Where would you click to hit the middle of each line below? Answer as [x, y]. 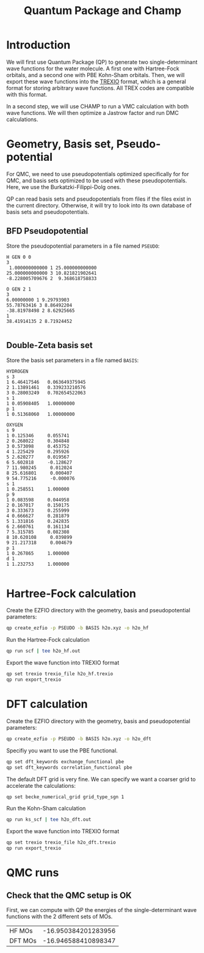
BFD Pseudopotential [47, 231]
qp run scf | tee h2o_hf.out [43, 651]
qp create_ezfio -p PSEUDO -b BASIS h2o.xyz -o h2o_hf [78, 628]
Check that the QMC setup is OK [69, 895]
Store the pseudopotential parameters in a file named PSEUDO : [83, 246]
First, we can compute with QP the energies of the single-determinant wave [102, 910]
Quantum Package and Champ [103, 11]
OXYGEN [15, 425]
